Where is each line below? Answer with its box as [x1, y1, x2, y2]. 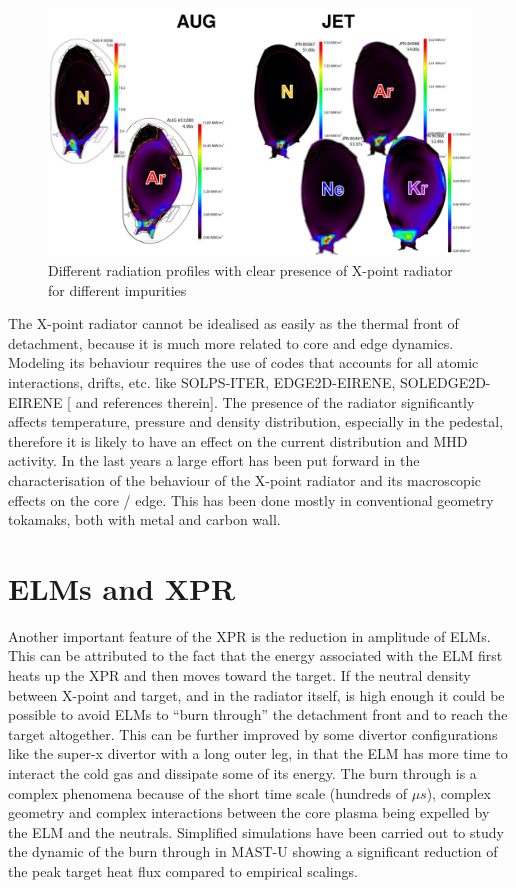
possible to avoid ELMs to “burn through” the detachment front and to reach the [8, 704, 508, 725]
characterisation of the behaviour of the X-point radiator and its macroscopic [8, 469, 481, 490]
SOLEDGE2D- [399, 372, 491, 392]
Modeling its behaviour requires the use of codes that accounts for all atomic [8, 352, 479, 373]
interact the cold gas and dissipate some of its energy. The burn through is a [8, 763, 477, 784]
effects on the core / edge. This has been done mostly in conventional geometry [8, 489, 494, 510]
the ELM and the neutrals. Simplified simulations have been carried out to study [8, 821, 504, 842]
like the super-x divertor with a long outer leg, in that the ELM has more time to [8, 743, 508, 764]
